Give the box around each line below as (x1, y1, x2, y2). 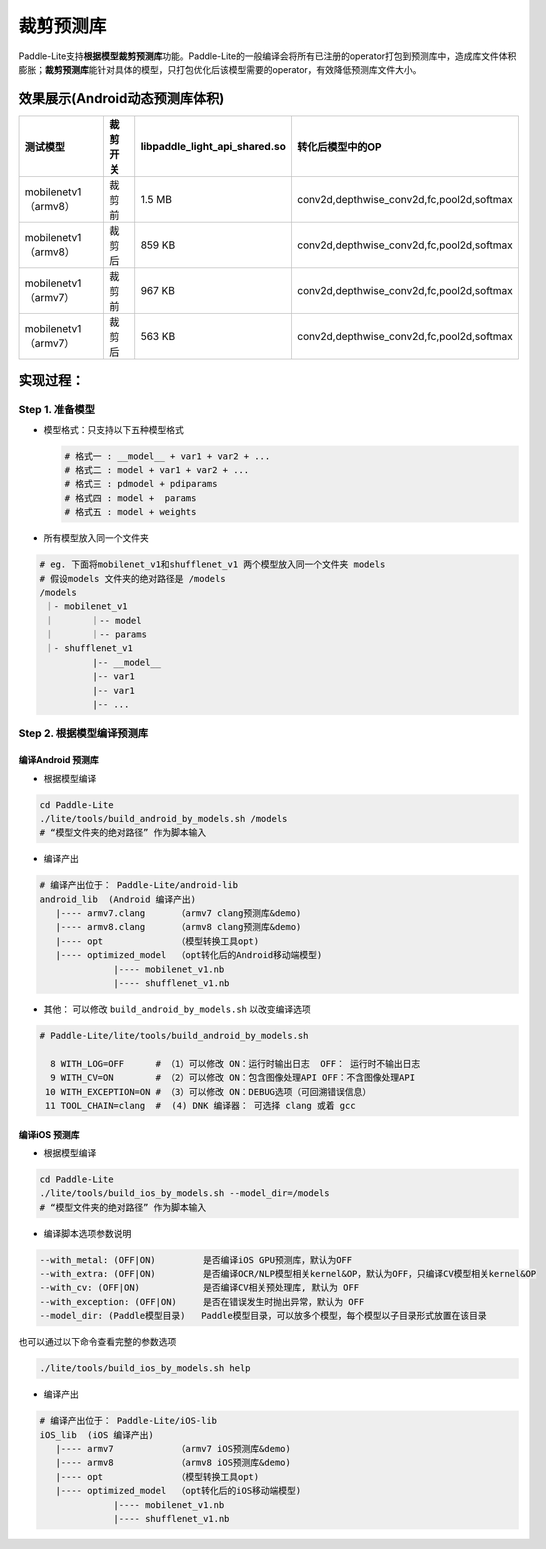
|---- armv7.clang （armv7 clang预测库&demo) (55, 908, 302, 919)
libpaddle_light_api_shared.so (140, 139, 287, 153)
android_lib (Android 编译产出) (39, 893, 197, 905)
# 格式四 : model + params (64, 492, 197, 504)
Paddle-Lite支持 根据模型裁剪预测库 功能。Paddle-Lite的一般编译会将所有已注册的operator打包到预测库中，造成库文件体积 (18, 50, 517, 62)
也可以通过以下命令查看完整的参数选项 (18, 1336, 177, 1348)
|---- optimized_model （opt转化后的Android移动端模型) (55, 950, 323, 961)
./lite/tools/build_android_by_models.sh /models (39, 813, 288, 824)
